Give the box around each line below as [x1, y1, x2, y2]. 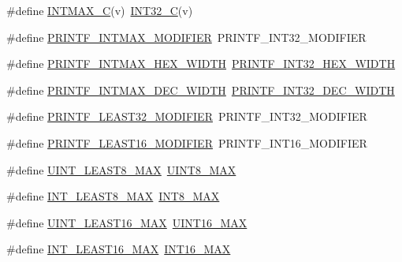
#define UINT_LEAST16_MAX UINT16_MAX [6, 214, 248, 230]
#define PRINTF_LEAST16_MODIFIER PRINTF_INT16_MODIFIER [6, 134, 367, 151]
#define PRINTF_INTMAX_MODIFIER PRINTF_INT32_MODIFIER [6, 28, 367, 45]
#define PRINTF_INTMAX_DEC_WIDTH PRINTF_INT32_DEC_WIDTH [6, 81, 395, 98]
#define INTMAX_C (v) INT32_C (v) [6, 2, 193, 18]
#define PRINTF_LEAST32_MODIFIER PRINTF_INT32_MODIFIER [6, 108, 367, 125]
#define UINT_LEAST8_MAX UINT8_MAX [6, 161, 236, 178]
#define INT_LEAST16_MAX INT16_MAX [6, 241, 231, 257]
